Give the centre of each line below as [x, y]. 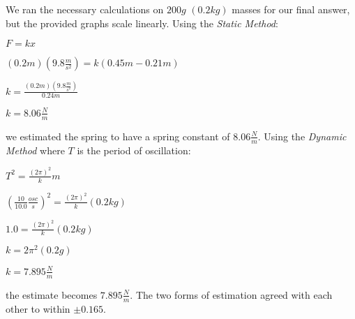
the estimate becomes [52, 294]
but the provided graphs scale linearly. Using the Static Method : [142, 23]
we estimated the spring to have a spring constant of [118, 136]
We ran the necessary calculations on [85, 9]
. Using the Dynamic [302, 136]
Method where [35, 150]
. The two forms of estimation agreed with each [231, 294]
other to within [38, 308]
